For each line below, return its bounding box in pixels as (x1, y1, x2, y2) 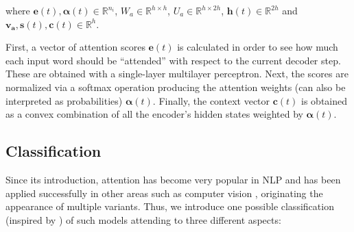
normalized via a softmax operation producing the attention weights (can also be (5, 79, 346, 94)
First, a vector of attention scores (5, 40, 145, 54)
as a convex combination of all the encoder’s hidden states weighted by (5, 107, 303, 121)
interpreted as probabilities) (5, 93, 123, 107)
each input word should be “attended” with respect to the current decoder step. (5, 53, 341, 67)
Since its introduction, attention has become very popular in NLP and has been (5, 172, 341, 186)
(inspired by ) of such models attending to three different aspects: (5, 212, 281, 227)
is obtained (301, 93, 348, 107)
